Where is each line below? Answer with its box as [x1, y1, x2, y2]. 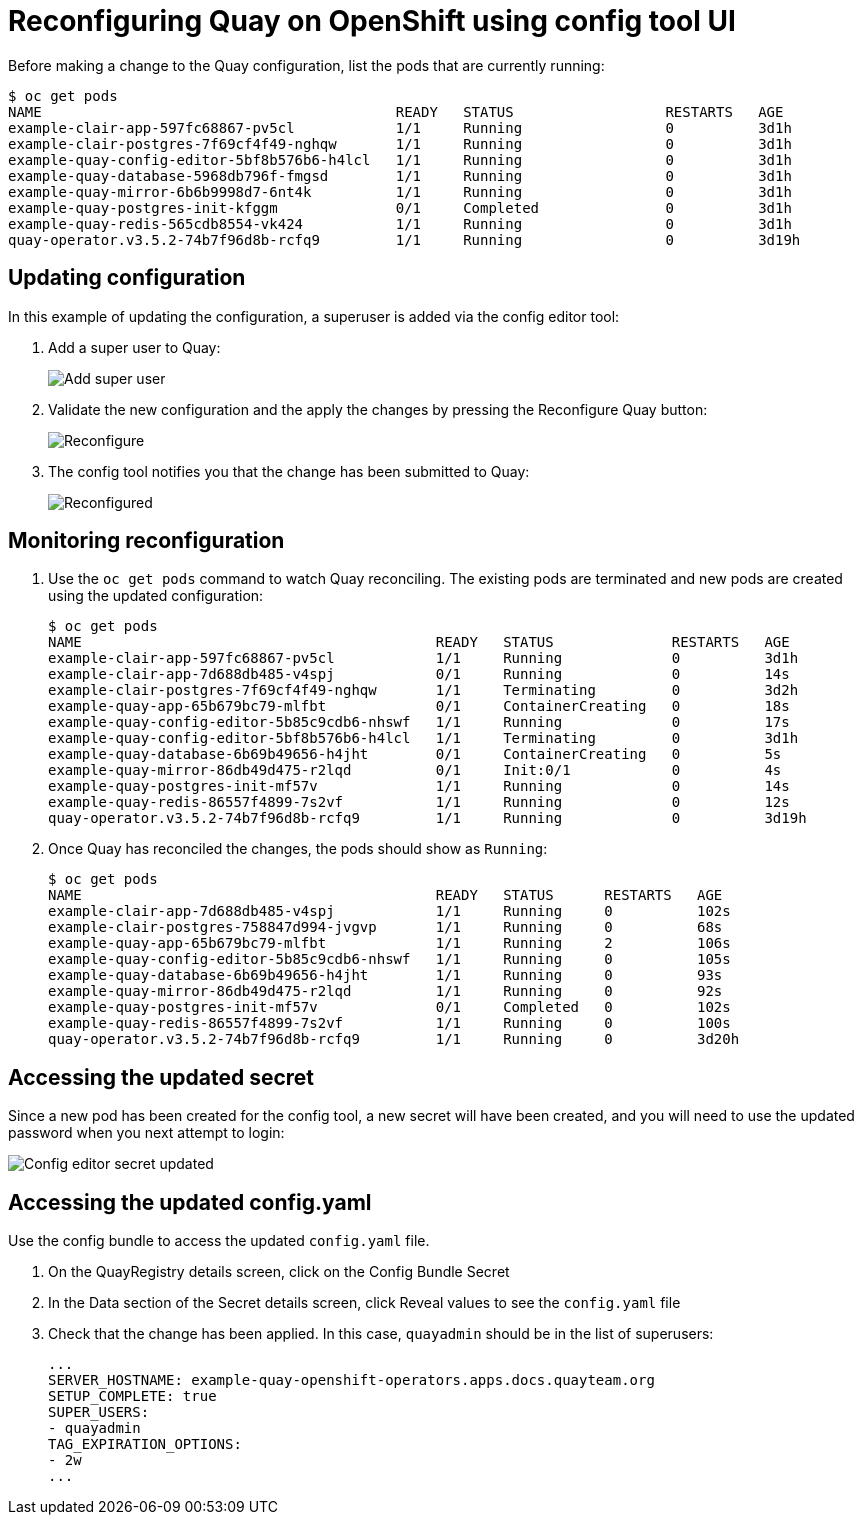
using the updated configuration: [48, 587, 264, 605]
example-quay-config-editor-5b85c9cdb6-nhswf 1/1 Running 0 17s [48, 714, 790, 731]
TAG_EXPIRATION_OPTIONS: [48, 1436, 242, 1453]
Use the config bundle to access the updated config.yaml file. [8, 1232, 430, 1250]
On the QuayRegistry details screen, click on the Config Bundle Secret [48, 1263, 510, 1281]
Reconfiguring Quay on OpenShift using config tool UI [8, 4, 736, 38]
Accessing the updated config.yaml [8, 1189, 372, 1215]
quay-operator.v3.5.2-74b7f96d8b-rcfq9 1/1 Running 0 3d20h [48, 1031, 740, 1048]
